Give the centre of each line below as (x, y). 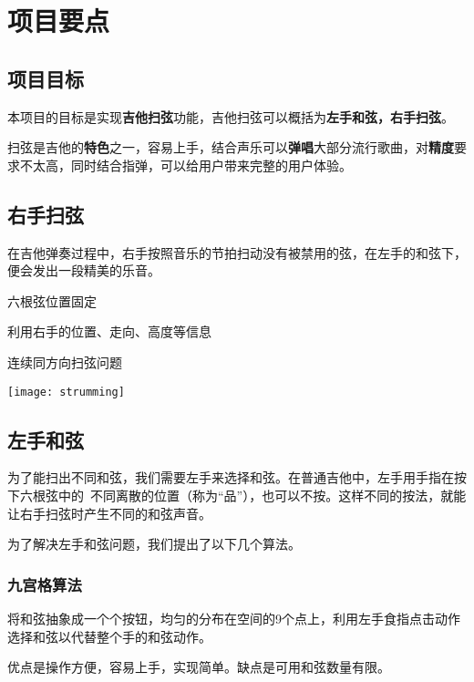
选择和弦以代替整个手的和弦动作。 (109, 636)
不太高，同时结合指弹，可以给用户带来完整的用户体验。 (185, 165)
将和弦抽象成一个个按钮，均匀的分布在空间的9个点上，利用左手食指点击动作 (234, 618)
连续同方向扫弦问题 (65, 362)
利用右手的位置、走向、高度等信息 (109, 331)
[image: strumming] (66, 392)
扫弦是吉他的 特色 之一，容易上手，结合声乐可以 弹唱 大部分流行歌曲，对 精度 (231, 147)
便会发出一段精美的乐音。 (84, 270)
